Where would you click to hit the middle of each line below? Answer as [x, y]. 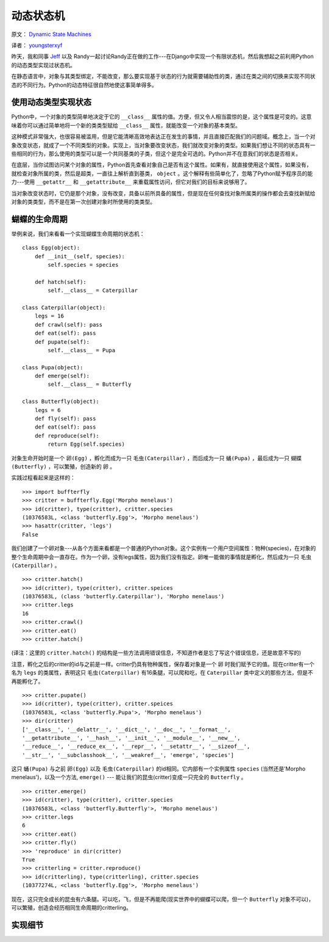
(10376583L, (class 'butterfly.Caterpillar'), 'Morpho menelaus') [123, 596]
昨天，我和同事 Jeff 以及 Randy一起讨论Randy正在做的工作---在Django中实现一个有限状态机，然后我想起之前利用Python [162, 56]
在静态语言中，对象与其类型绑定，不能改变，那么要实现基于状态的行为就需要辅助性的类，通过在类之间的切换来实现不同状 [163, 76]
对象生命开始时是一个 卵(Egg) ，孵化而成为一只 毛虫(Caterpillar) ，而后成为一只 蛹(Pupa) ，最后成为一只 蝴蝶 [156, 458]
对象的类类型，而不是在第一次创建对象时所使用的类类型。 [83, 201]
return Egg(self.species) [86, 444]
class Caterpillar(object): [64, 307]
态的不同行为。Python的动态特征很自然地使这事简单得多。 [84, 85]
